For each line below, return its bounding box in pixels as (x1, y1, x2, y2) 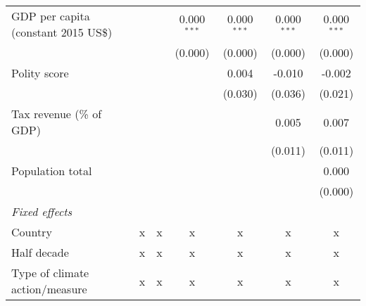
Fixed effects (11, 203, 72, 219)
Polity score (11, 65, 69, 81)
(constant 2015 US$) (11, 24, 113, 40)
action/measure (11, 281, 87, 297)
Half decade (11, 244, 69, 260)
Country (11, 224, 52, 240)
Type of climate (11, 264, 89, 281)
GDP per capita (11, 8, 90, 24)
